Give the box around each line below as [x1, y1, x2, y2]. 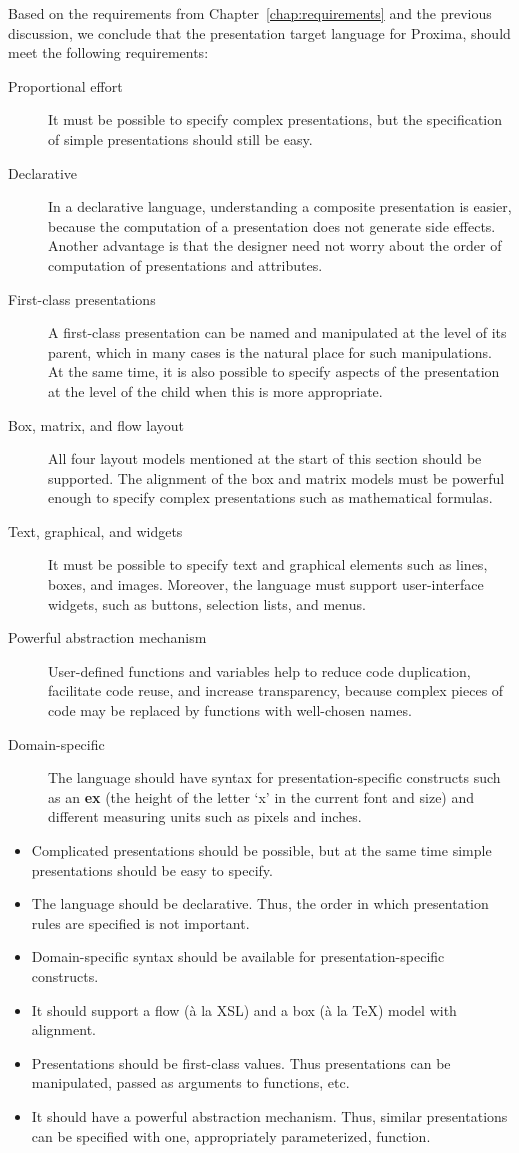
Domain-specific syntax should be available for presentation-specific [31, 946, 445, 967]
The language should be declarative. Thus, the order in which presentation [31, 893, 489, 914]
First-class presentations [8, 288, 156, 309]
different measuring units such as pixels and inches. [48, 806, 362, 827]
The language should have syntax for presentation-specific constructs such [48, 767, 501, 788]
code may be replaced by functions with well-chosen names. [48, 700, 412, 721]
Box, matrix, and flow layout [8, 414, 185, 435]
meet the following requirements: [8, 42, 209, 63]
